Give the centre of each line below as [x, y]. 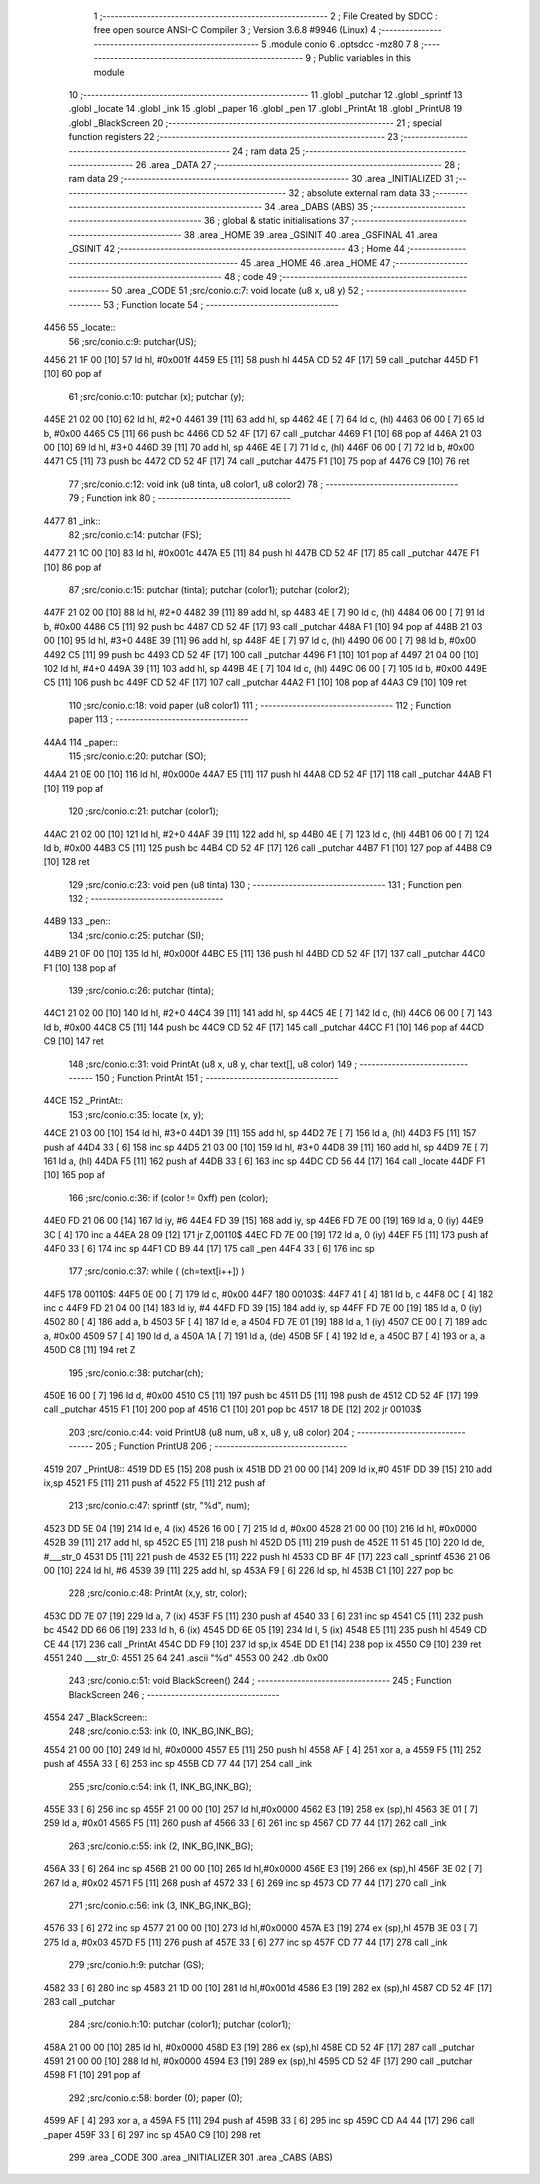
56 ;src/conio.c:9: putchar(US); [132, 341]
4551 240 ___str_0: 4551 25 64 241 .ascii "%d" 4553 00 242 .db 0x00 [186, 1657]
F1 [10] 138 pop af [80, 967]
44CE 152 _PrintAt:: [83, 1101]
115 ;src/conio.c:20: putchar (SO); [137, 756]
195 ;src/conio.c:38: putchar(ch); [136, 1372]
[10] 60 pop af [72, 374]
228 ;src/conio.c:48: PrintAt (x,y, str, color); [158, 1593]
